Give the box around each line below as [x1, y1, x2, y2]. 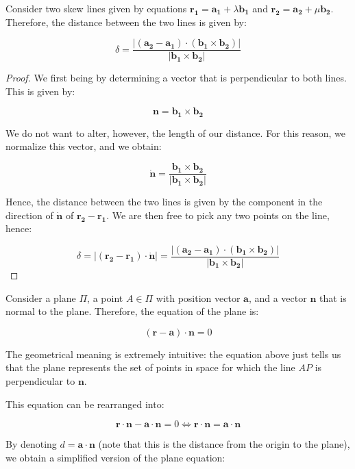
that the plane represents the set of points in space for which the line [5, 360, 295, 375]
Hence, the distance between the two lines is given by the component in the [5, 194, 323, 209]
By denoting [5, 437, 57, 451]
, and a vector [248, 290, 307, 305]
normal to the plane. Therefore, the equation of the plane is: [5, 304, 259, 318]
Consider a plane [5, 290, 76, 305]
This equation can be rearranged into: [5, 396, 164, 411]
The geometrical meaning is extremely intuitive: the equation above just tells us [5, 346, 341, 361]
